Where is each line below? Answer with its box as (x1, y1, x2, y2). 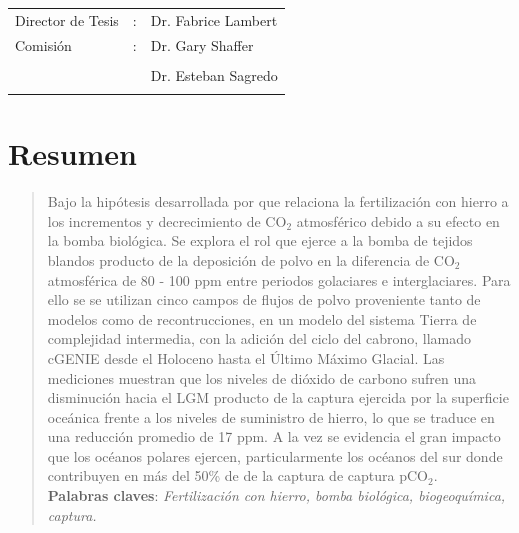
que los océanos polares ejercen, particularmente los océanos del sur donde (47, 445, 503, 466)
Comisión (15, 34, 72, 55)
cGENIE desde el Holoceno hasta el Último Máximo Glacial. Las (47, 347, 445, 368)
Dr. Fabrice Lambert (150, 9, 278, 30)
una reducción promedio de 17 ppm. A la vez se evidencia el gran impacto (47, 426, 501, 447)
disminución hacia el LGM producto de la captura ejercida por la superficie (47, 387, 509, 408)
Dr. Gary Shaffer (150, 34, 254, 55)
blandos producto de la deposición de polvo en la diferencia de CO (47, 249, 455, 270)
